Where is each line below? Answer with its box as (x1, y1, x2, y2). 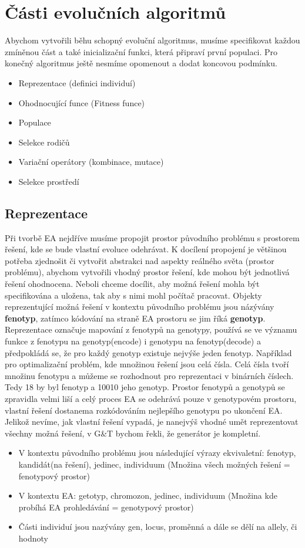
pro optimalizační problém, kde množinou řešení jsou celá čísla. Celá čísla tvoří (5, 358, 289, 370)
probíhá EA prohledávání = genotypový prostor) (18, 500, 194, 513)
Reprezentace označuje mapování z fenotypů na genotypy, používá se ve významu (5, 323, 297, 336)
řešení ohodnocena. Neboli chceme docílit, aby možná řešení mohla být (5, 278, 260, 290)
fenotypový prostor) (18, 469, 90, 482)
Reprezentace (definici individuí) (18, 76, 136, 89)
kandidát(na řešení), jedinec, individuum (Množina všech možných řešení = (18, 458, 290, 470)
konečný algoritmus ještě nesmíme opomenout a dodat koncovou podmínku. (5, 57, 277, 69)
